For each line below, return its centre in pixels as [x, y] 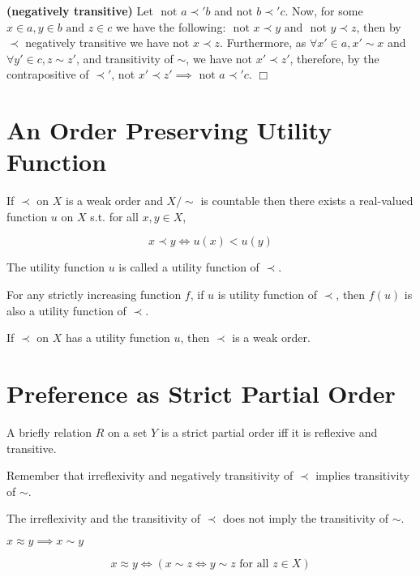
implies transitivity [362, 475]
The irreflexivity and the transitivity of [104, 518]
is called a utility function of [189, 267]
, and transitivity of [124, 58]
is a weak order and [114, 201]
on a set [128, 432]
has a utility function [118, 338]
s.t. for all [114, 216]
